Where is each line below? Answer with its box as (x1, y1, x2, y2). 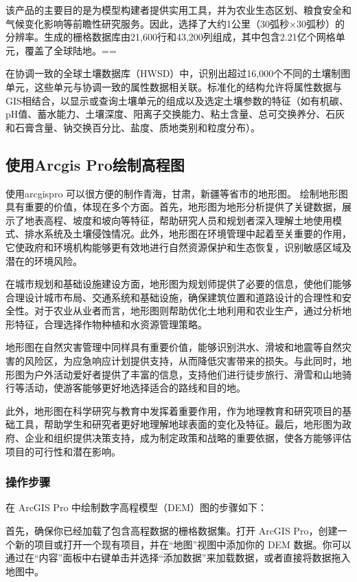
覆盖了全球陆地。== (24, 43, 117, 57)
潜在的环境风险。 (5, 253, 82, 268)
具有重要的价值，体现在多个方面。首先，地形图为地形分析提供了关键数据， (5, 200, 342, 214)
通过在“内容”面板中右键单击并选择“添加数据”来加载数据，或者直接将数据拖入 (5, 550, 351, 565)
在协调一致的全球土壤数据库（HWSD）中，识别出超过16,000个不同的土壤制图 (5, 66, 351, 80)
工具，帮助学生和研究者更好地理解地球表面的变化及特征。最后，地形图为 (14, 417, 342, 431)
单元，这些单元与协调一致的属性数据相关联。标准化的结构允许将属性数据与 (5, 79, 342, 94)
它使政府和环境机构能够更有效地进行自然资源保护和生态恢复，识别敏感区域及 (5, 239, 352, 254)
